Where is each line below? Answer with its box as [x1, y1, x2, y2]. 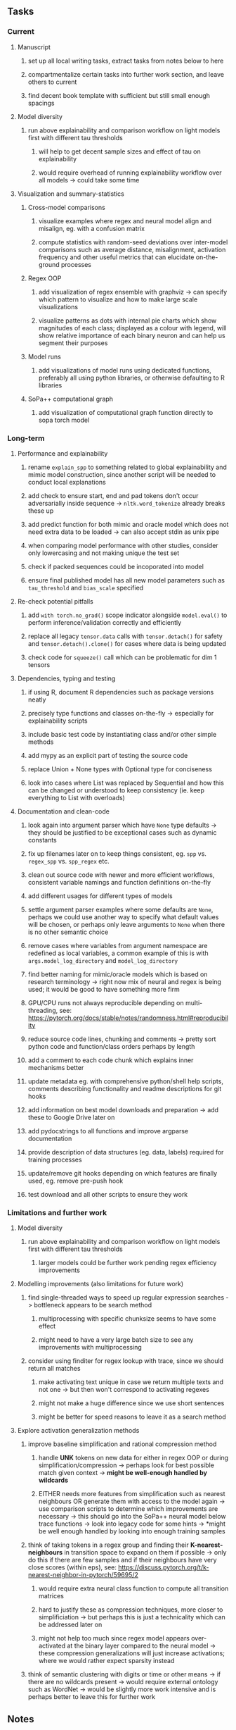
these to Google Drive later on [27, 1113, 115, 1121]
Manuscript [17, 42, 51, 51]
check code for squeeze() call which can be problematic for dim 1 [27, 653, 217, 661]
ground [38, 260, 60, 268]
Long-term [7, 433, 45, 443]
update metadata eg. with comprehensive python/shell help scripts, [27, 1077, 223, 1085]
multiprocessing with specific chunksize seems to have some [38, 1314, 216, 1323]
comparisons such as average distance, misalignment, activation [38, 245, 226, 254]
